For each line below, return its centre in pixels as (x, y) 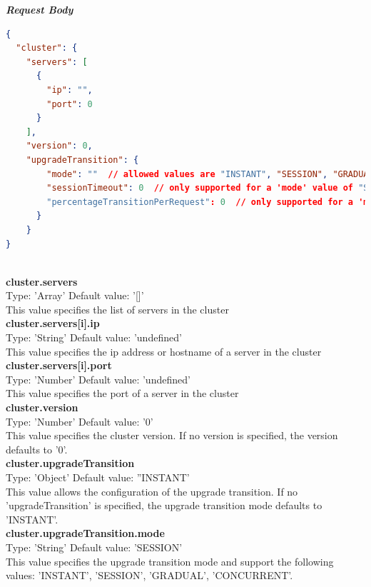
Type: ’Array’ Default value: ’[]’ (75, 295)
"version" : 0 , (59, 146)
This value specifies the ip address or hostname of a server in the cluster (164, 351)
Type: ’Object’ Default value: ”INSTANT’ (98, 477)
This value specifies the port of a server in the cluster (122, 393)
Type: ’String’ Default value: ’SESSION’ (94, 547)
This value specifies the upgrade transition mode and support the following (170, 561)
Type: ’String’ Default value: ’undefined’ (94, 337)
